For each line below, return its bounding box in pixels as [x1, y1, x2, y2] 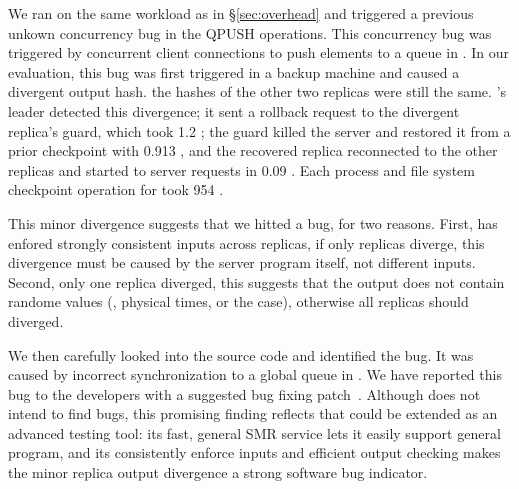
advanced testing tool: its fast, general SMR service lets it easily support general [8, 422, 501, 443]
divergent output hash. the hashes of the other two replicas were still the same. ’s [8, 81, 507, 102]
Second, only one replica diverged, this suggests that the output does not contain [8, 271, 505, 292]
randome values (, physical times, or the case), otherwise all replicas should [8, 291, 469, 312]
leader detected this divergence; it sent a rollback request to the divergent [8, 100, 460, 121]
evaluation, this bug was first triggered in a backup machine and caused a [8, 61, 460, 82]
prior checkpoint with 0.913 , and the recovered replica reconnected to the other [8, 140, 498, 161]
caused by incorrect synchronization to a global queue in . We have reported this [8, 364, 502, 385]
